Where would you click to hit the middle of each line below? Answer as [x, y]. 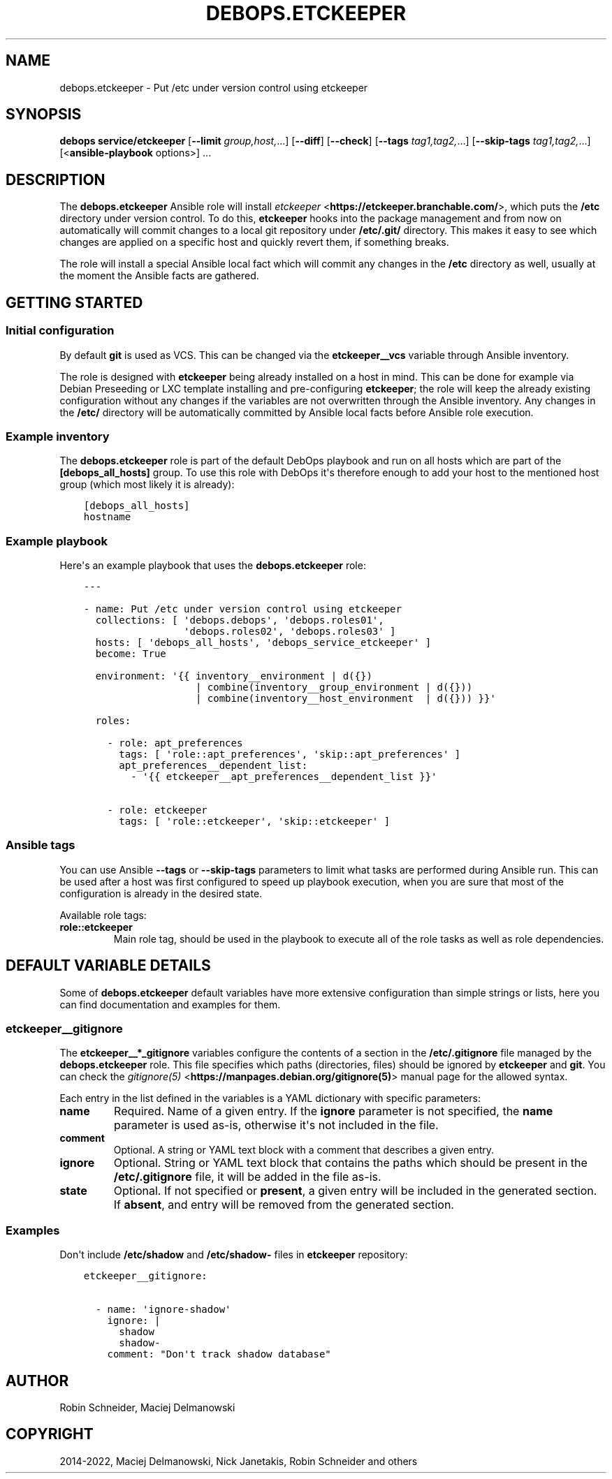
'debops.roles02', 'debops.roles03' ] [290, 631]
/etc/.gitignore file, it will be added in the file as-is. [247, 1177]
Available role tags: [103, 915]
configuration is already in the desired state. [161, 893]
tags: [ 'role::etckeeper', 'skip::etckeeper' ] [255, 821]
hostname [107, 517]
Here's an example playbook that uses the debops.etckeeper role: [213, 565]
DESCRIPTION [56, 179]
